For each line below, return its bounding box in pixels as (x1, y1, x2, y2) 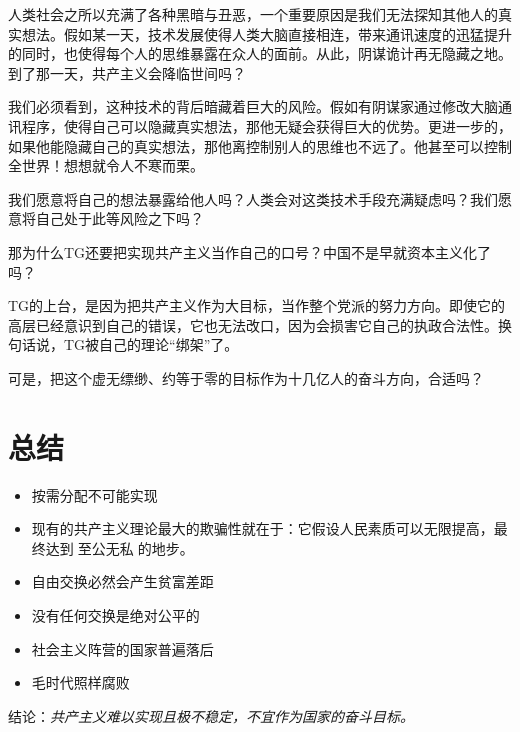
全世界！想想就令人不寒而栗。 (8, 155, 204, 176)
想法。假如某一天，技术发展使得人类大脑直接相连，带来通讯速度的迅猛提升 (21, 23, 512, 44)
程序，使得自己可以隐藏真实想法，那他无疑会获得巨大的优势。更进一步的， (21, 115, 512, 136)
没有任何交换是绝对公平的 (31, 605, 200, 625)
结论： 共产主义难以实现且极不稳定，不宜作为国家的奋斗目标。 (8, 705, 414, 726)
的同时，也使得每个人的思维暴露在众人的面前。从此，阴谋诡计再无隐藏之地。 (8, 43, 512, 64)
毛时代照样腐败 (31, 672, 130, 693)
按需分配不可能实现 (31, 484, 158, 505)
